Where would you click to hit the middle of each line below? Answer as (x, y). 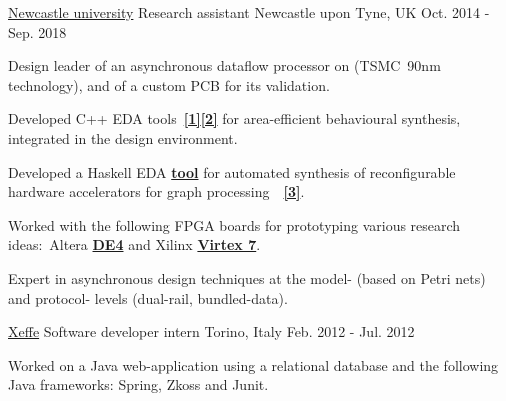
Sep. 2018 (37, 31)
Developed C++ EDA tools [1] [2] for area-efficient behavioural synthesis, (234, 118)
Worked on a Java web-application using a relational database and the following (253, 364)
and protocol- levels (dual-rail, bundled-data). (148, 297)
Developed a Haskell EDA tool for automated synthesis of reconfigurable (232, 171)
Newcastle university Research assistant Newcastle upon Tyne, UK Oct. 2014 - (249, 12)
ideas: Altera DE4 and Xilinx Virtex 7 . (134, 244)
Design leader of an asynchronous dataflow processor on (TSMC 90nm (224, 65)
